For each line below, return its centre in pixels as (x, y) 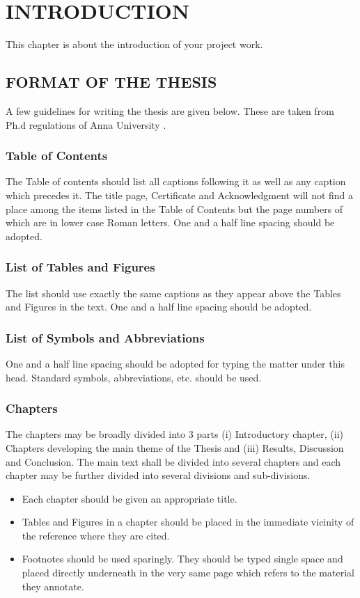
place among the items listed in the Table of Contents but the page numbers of (174, 208)
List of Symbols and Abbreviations (105, 337)
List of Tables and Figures (80, 267)
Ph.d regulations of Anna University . (86, 124)
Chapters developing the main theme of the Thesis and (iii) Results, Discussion (175, 447)
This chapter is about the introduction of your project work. (134, 44)
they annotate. (53, 586)
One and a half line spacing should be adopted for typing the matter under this (175, 363)
